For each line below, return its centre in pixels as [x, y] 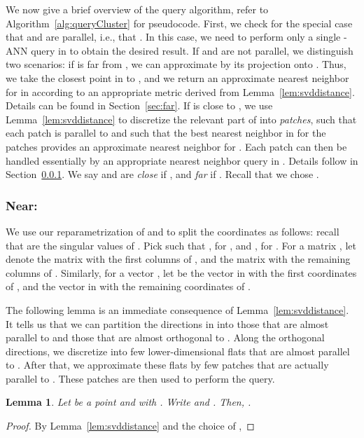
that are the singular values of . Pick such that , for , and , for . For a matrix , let [181, 245]
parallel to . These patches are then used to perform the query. [140, 378]
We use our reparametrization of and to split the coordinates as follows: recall [173, 231]
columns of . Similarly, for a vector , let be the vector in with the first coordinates [181, 272]
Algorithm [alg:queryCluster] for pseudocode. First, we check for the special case [179, 23]
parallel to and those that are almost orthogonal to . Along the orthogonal [165, 337]
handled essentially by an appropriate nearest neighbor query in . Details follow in [182, 160]
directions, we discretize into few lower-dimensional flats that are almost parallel [178, 351]
